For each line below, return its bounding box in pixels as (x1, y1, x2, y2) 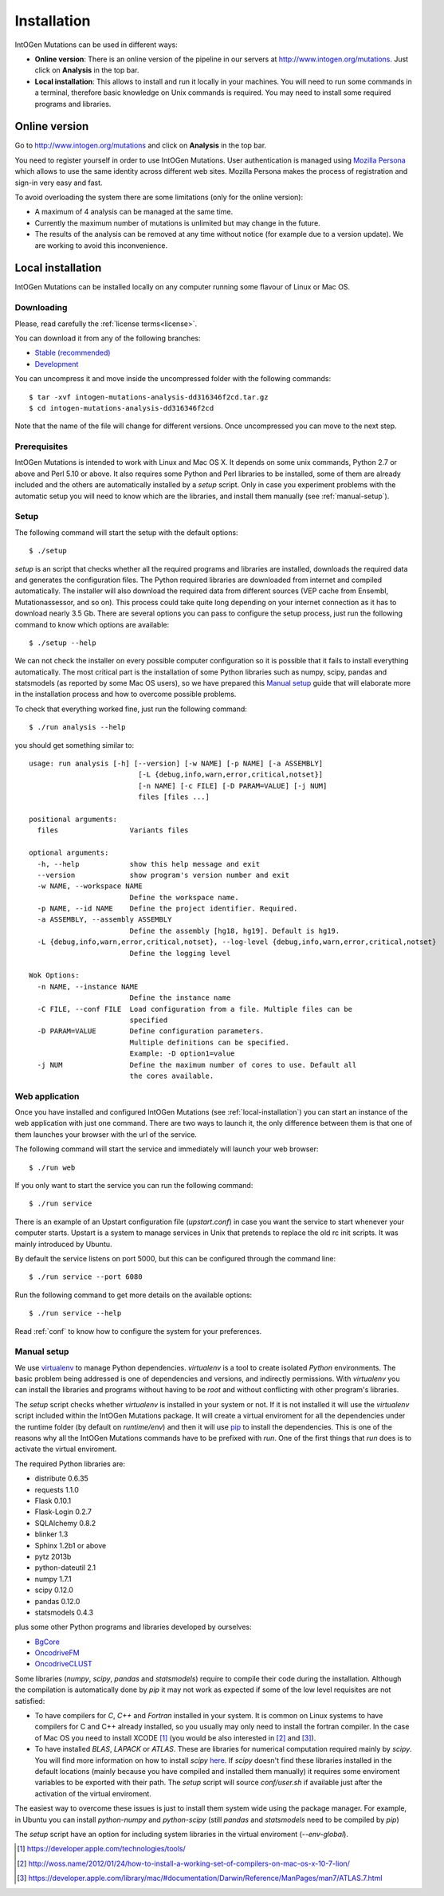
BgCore (34, 1637, 60, 1646)
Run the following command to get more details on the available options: (14, 1290, 253, 1300)
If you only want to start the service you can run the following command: (14, 1181, 253, 1190)
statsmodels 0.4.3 (34, 1607, 94, 1617)
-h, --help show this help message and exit (37, 859, 261, 868)
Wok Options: (29, 971, 80, 980)
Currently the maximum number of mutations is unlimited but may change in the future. (34, 218, 320, 227)
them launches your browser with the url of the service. (14, 1129, 197, 1139)
